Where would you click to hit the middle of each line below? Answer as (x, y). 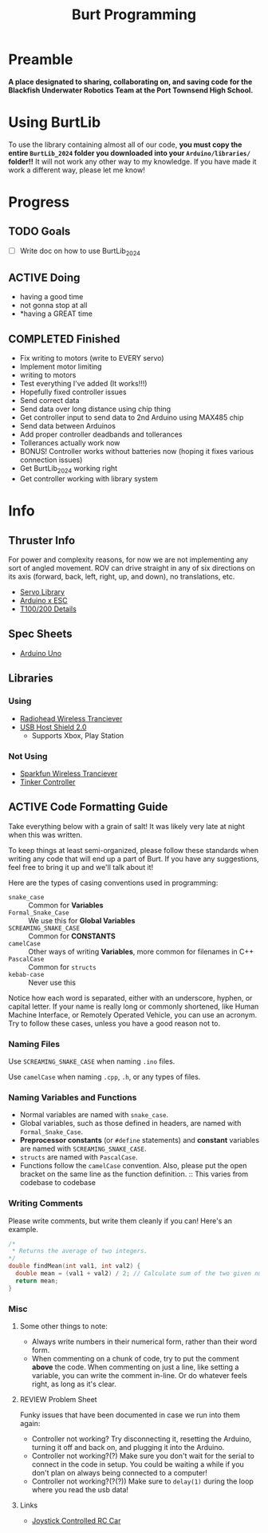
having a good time (51, 297)
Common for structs (63, 966)
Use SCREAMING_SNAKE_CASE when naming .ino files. (92, 1061)
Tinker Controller (47, 782)
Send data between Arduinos (67, 426)
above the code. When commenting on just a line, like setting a (135, 1367)
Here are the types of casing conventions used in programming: (113, 883)
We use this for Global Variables (82, 920)
